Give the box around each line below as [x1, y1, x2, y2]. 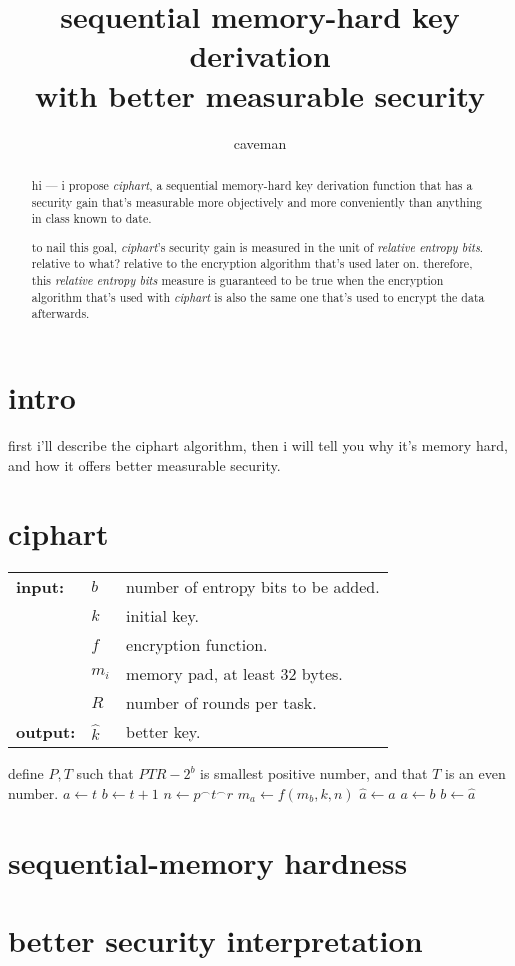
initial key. [126, 604, 200, 628]
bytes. [301, 662, 343, 686]
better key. [126, 720, 201, 744]
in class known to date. [31, 210, 152, 227]
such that [76, 763, 134, 784]
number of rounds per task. [126, 691, 317, 715]
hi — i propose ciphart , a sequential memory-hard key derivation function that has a [31, 176, 473, 193]
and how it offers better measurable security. [8, 454, 281, 475]
